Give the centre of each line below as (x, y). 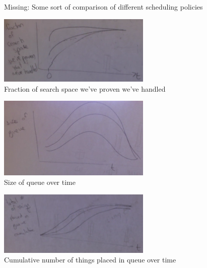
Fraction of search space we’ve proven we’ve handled (85, 88)
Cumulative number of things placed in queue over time (90, 260)
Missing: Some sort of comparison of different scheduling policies (104, 7)
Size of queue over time (40, 182)
